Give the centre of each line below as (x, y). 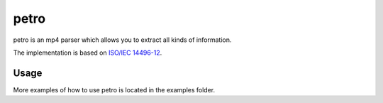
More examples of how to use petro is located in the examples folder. (114, 90)
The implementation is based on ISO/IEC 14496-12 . (88, 53)
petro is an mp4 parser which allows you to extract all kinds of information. (122, 40)
